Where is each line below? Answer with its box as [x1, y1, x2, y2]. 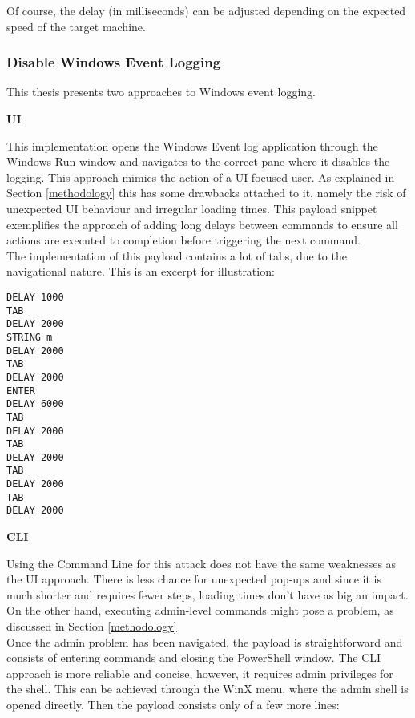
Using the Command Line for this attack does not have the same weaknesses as [6, 555, 397, 571]
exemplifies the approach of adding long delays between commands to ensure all [6, 216, 398, 232]
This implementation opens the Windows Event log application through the [6, 137, 378, 154]
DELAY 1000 [6, 291, 64, 303]
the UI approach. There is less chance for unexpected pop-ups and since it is [6, 571, 381, 587]
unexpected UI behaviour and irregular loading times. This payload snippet [6, 200, 377, 216]
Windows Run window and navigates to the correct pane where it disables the [6, 153, 390, 170]
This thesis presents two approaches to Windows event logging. [6, 83, 316, 100]
